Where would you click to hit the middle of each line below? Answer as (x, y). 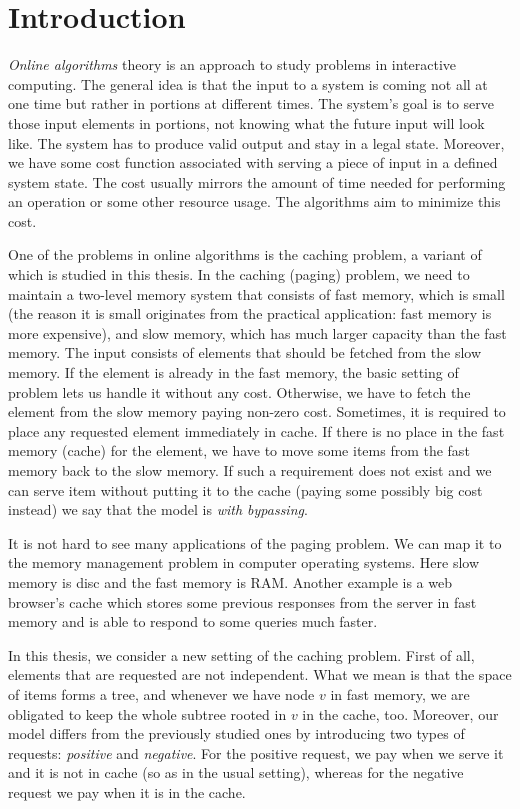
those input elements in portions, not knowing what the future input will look (246, 122)
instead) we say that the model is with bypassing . (158, 509)
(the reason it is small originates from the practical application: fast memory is (250, 313)
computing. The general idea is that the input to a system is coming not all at (248, 83)
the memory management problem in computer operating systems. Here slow (244, 562)
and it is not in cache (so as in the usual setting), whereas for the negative (236, 772)
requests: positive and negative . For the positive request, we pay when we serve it (256, 752)
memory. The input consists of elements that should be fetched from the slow (245, 352)
